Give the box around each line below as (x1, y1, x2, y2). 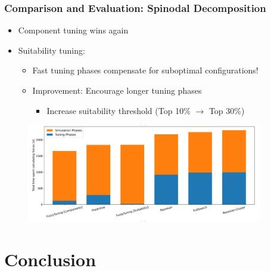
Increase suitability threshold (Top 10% (46, 104, 191, 116)
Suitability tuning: (18, 44, 85, 56)
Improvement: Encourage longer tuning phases (32, 84, 202, 96)
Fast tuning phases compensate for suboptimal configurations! (32, 64, 258, 76)
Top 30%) (208, 104, 245, 116)
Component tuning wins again (18, 24, 129, 36)
